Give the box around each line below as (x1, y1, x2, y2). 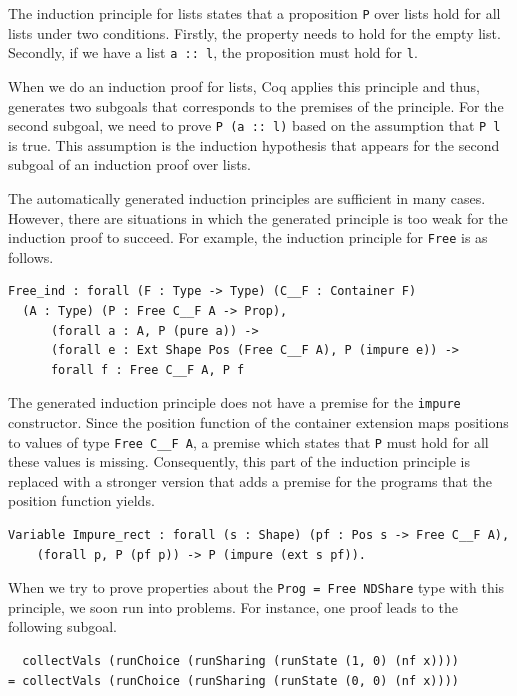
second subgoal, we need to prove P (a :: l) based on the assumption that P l (8, 115, 501, 136)
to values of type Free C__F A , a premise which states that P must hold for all (8, 431, 489, 452)
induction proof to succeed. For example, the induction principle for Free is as (8, 227, 488, 248)
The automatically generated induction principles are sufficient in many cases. (8, 187, 486, 208)
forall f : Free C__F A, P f (50, 362, 245, 377)
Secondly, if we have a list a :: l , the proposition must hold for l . (8, 42, 418, 63)
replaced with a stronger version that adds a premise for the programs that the (8, 470, 493, 491)
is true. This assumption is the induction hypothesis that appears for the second (8, 134, 500, 155)
